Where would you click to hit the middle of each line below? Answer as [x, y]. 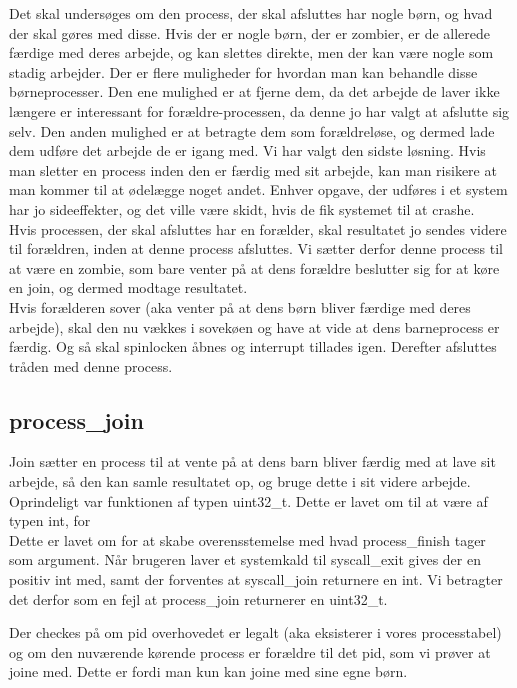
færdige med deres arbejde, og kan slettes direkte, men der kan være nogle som [251, 52]
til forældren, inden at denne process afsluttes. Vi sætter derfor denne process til [256, 248]
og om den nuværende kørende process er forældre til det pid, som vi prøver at [250, 651]
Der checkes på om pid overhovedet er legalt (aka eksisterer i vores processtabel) [255, 632]
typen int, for [50, 520]
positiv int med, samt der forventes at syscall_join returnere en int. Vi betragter [256, 579]
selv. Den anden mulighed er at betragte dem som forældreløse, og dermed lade [252, 130]
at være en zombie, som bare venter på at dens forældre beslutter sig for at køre [254, 267]
